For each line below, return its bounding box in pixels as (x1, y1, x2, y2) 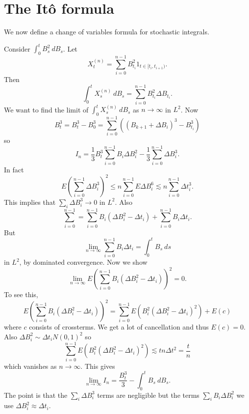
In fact (4, 164, 24, 174)
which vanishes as (4, 360, 57, 371)
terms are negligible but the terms (97, 389, 199, 400)
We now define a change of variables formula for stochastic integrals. (4, 27, 209, 37)
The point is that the (4, 389, 68, 400)
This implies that (4, 196, 56, 207)
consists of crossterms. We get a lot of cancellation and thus (29, 322, 209, 332)
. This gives (80, 360, 115, 371)
